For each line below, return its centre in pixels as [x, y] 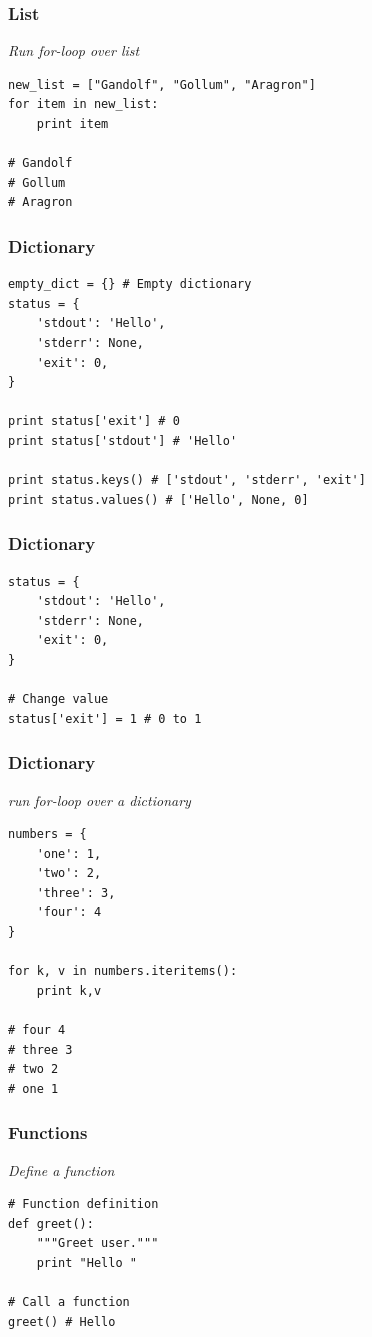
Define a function [61, 1169]
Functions [48, 1132]
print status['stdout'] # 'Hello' [123, 440]
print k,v [69, 990]
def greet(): [51, 1223]
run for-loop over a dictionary [99, 799]
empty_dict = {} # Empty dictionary [130, 284]
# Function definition [83, 1204]
